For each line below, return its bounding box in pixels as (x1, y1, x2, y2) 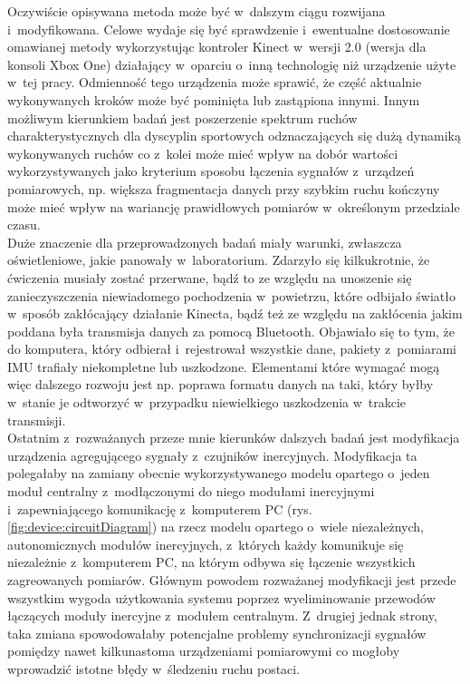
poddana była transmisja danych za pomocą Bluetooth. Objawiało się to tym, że (7, 321, 456, 340)
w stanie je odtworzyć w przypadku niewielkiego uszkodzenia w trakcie (7, 393, 407, 412)
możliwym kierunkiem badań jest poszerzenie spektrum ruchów (7, 108, 358, 127)
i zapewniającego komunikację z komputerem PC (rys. (7, 499, 312, 518)
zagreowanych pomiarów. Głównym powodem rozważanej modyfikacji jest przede (7, 571, 456, 589)
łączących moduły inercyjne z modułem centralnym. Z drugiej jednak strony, (7, 606, 437, 625)
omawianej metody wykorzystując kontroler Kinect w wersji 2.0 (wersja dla (7, 37, 427, 56)
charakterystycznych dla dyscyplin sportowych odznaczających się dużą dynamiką (7, 126, 461, 145)
